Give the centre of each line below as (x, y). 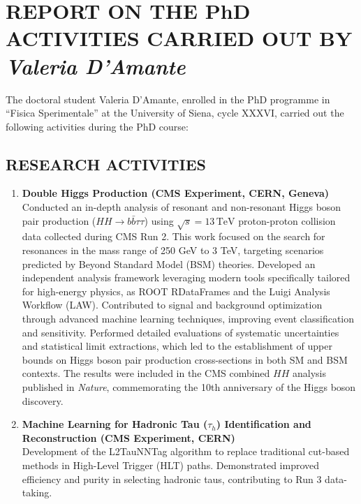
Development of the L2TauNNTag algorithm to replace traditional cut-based (186, 451)
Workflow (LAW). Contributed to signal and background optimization (172, 305)
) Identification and (264, 424)
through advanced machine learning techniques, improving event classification (188, 318)
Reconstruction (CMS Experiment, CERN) (128, 437)
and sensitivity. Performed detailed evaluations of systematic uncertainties (180, 332)
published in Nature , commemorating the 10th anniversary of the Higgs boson (189, 386)
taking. (37, 492)
